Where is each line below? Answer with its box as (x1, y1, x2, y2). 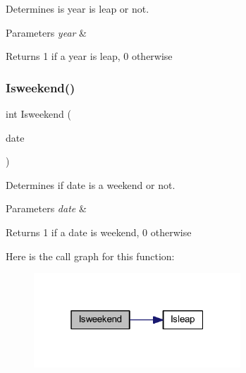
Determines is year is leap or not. (6, 1, 149, 16)
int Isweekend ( (6, 106, 72, 121)
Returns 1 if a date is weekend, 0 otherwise (6, 224, 192, 239)
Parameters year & (6, 25, 87, 39)
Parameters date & (6, 201, 87, 216)
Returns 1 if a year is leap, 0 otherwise (6, 49, 173, 63)
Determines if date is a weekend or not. (6, 177, 176, 192)
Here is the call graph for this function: (6, 248, 175, 263)
